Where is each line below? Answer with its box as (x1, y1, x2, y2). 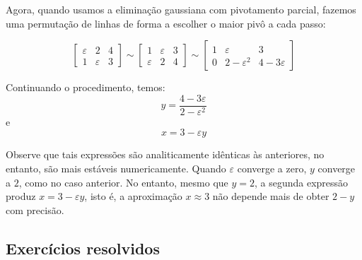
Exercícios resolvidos (6, 237, 160, 259)
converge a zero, (237, 161, 307, 176)
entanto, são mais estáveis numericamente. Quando (6, 161, 226, 176)
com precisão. (6, 202, 64, 217)
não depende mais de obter (212, 189, 329, 203)
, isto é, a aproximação (84, 189, 182, 203)
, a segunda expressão (255, 175, 349, 189)
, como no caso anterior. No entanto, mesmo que (18, 175, 228, 189)
